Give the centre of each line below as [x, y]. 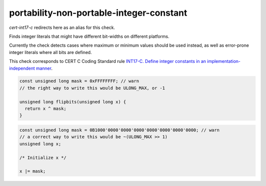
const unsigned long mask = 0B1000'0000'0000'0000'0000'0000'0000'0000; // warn [119, 130]
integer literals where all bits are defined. [50, 52]
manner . [44, 68]
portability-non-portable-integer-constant [98, 13]
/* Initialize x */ [43, 158]
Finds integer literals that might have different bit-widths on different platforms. [89, 36]
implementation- [224, 61]
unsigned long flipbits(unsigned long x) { [73, 102]
